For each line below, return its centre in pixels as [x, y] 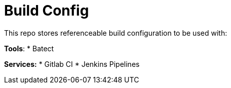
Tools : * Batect [29, 48]
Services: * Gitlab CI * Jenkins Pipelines [72, 64]
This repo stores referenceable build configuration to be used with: [116, 33]
